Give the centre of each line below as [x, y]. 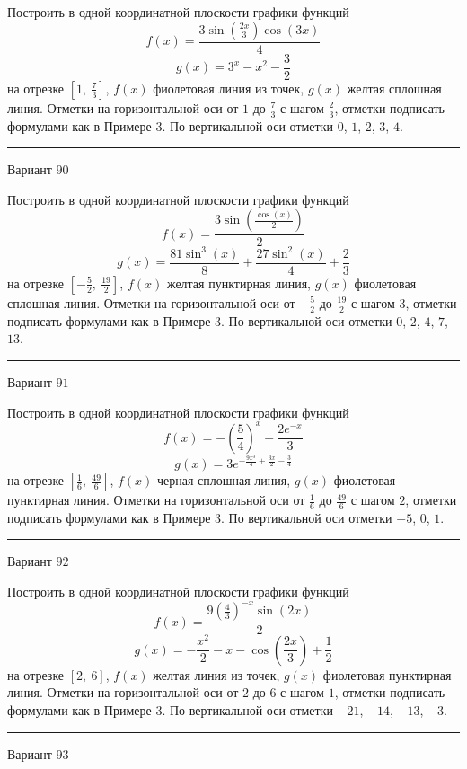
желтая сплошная [394, 88]
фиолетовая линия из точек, [229, 88]
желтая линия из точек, [216, 674]
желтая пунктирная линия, [239, 283]
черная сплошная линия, [224, 480]
